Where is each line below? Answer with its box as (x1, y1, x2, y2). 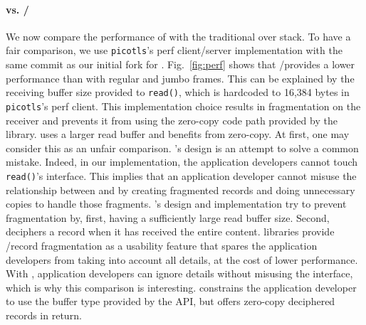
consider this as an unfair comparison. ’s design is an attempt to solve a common (6, 140, 359, 155)
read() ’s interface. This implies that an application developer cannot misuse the (6, 168, 357, 183)
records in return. (6, 307, 82, 322)
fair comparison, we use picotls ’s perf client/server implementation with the (6, 43, 343, 58)
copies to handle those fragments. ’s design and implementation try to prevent (6, 196, 347, 211)
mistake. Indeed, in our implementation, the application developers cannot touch (6, 154, 358, 169)
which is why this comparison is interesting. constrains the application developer (6, 279, 357, 294)
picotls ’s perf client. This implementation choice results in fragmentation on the (6, 98, 361, 113)
